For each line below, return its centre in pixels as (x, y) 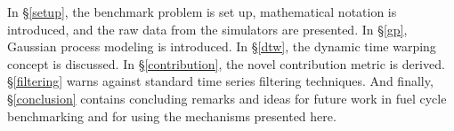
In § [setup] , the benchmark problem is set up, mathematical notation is (202, 12)
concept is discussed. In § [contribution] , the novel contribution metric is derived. (226, 63)
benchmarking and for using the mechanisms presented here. (172, 116)
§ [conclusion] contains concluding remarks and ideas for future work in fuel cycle (227, 98)
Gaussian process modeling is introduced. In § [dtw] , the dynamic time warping (222, 46)
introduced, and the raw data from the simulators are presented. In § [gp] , (207, 29)
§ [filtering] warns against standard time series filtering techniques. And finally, (220, 81)
